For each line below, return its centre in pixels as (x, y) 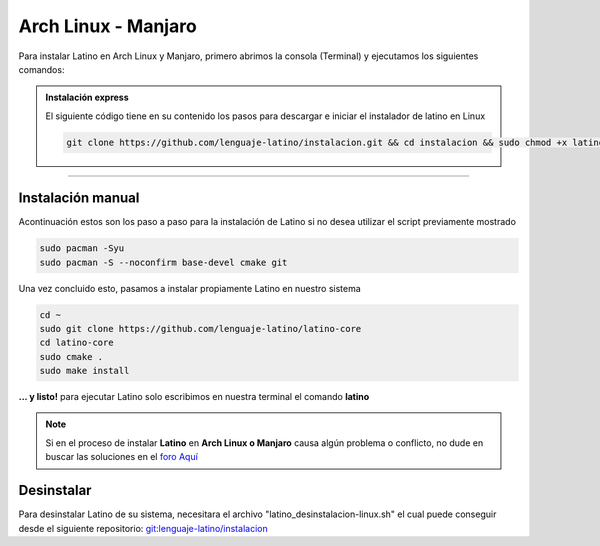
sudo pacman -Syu (82, 248)
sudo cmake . (71, 356)
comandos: (41, 69)
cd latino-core (76, 343)
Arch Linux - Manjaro (107, 26)
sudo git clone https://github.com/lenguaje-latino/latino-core (200, 328)
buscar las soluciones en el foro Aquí (122, 457)
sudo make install (84, 371)
